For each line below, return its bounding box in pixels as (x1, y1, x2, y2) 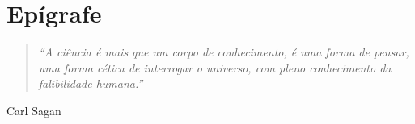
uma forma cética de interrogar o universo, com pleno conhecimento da (38, 59, 392, 76)
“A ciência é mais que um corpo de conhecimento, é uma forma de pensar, (38, 43, 409, 60)
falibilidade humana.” (38, 75, 143, 92)
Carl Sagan (6, 101, 61, 118)
